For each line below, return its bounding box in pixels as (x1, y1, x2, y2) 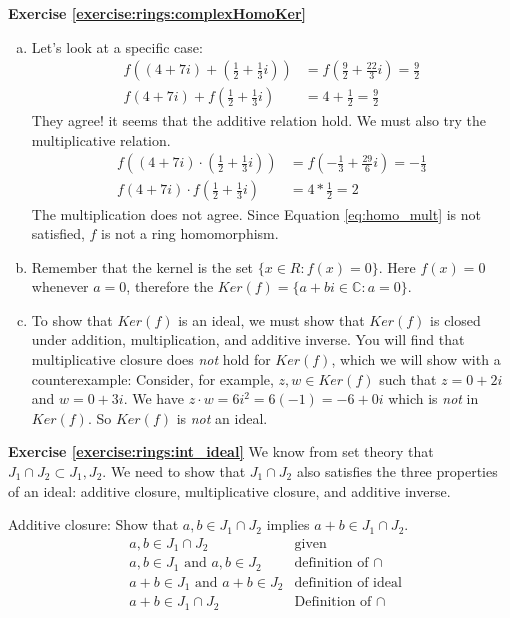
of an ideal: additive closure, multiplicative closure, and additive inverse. (8, 480, 451, 501)
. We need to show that (102, 461, 246, 482)
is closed (430, 309, 481, 330)
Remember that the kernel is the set (31, 256, 254, 277)
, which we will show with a (331, 349, 501, 370)
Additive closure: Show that (8, 514, 179, 535)
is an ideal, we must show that (178, 309, 365, 330)
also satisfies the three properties (296, 461, 498, 482)
